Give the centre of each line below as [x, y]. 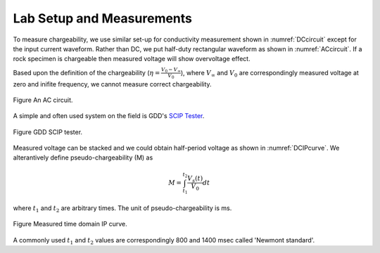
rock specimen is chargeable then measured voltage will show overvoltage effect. [132, 59]
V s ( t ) [195, 179]
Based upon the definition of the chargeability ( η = [87, 72]
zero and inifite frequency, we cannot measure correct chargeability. [112, 84]
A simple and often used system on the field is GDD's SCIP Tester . [109, 116]
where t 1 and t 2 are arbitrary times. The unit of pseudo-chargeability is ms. [122, 209]
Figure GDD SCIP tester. [48, 132]
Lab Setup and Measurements [103, 18]
